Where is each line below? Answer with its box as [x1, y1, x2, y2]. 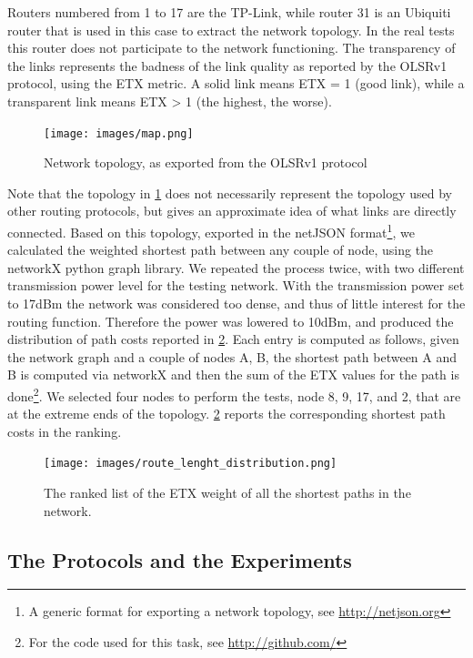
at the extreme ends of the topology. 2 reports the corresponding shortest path [7, 404, 446, 423]
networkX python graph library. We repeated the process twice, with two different [7, 258, 465, 277]
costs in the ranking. [7, 421, 122, 440]
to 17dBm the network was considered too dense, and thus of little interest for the [7, 294, 466, 313]
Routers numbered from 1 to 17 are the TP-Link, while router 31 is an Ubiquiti [7, 3, 451, 21]
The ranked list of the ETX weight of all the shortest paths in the [44, 483, 411, 502]
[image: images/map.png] [44, 127, 194, 140]
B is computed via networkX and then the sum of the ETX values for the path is [7, 365, 459, 384]
